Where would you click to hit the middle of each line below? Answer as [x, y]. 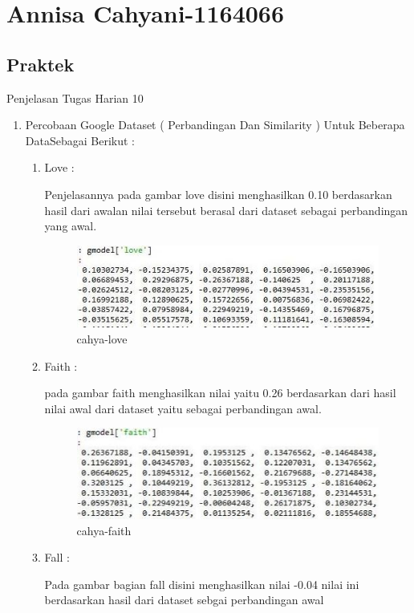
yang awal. [71, 226]
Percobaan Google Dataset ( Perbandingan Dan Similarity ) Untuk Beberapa [215, 125]
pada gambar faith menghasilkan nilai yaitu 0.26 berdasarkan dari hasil [220, 393]
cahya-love [102, 338]
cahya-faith [104, 530]
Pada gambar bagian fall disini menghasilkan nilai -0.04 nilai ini [202, 584]
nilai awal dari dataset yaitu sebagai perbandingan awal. [183, 408]
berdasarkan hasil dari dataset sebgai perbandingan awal [184, 600]
